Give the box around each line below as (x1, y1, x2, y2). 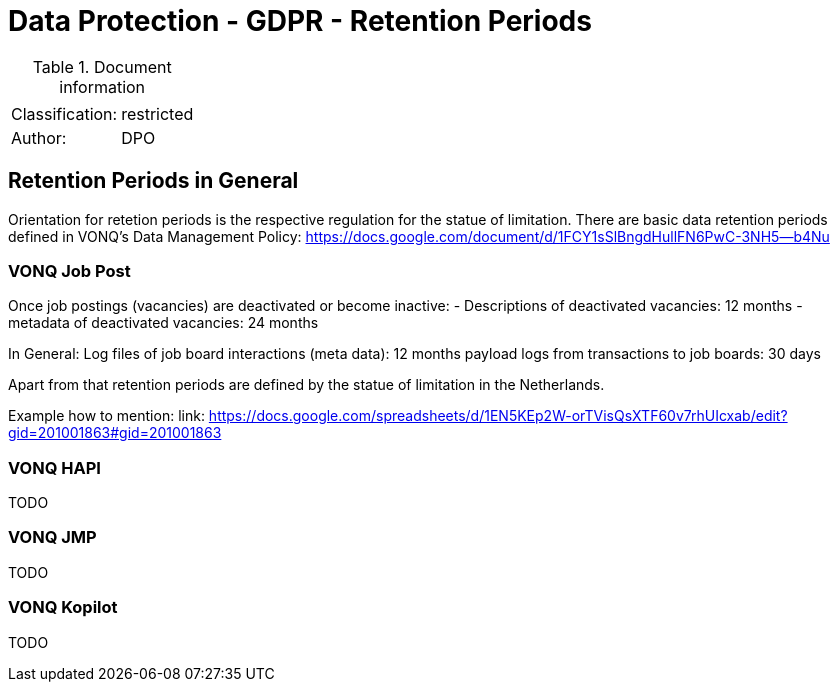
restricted (121, 103, 194, 124)
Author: (11, 127, 67, 148)
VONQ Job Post (8, 260, 131, 281)
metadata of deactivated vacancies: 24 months (8, 314, 319, 332)
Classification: (11, 103, 118, 124)
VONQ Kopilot (8, 597, 118, 618)
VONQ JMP (8, 527, 97, 548)
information (59, 76, 146, 97)
